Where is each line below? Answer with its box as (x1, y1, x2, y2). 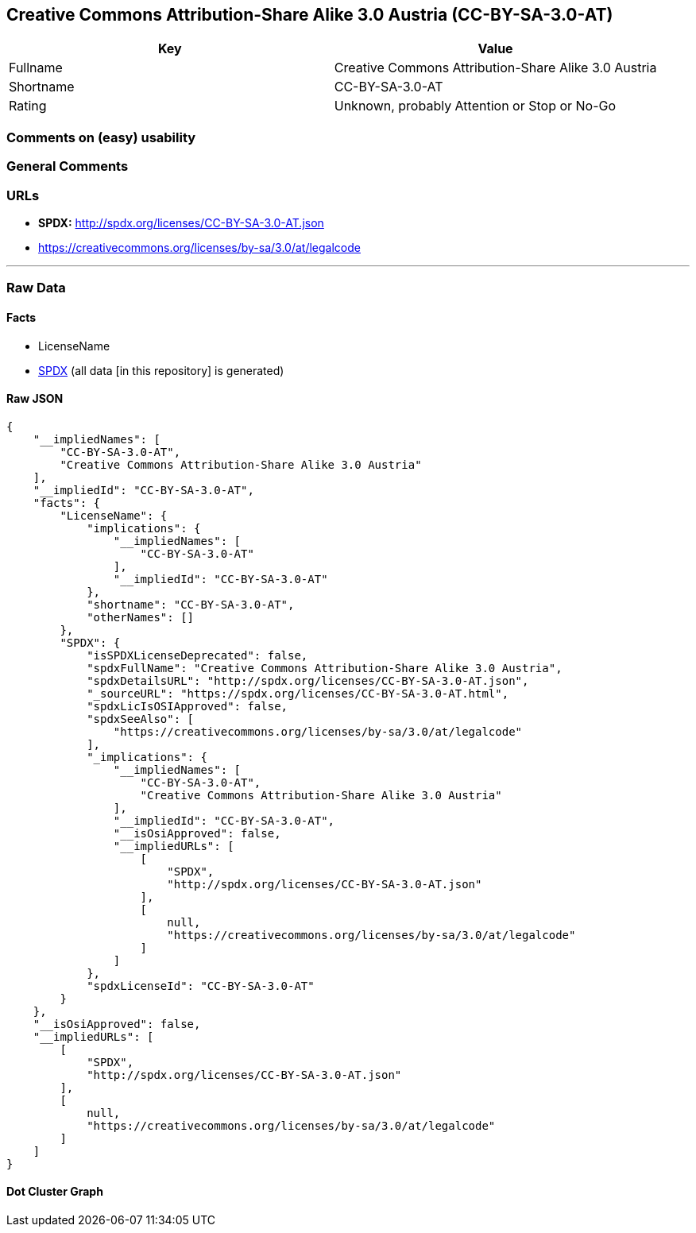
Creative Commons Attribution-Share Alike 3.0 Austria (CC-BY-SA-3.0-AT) (6, 5, 613, 25)
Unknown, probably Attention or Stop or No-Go (334, 98, 617, 114)
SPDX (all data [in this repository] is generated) (38, 363, 284, 377)
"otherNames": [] (87, 610, 195, 624)
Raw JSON (6, 392, 64, 406)
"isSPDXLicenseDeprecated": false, (87, 648, 308, 662)
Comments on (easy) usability (6, 129, 196, 145)
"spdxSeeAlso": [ (87, 712, 195, 725)
